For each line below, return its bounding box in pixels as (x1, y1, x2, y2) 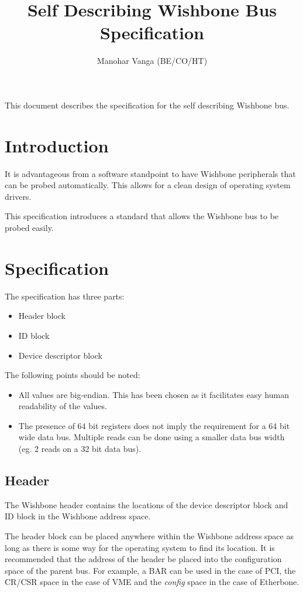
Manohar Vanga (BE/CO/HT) (97, 55, 208, 67)
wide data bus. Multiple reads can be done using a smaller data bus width (18, 431, 285, 443)
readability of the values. (18, 400, 107, 412)
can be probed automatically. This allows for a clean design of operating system (5, 179, 291, 191)
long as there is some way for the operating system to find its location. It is (5, 541, 275, 553)
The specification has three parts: (5, 290, 125, 302)
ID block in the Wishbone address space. (5, 510, 151, 522)
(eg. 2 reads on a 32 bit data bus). (18, 443, 142, 455)
